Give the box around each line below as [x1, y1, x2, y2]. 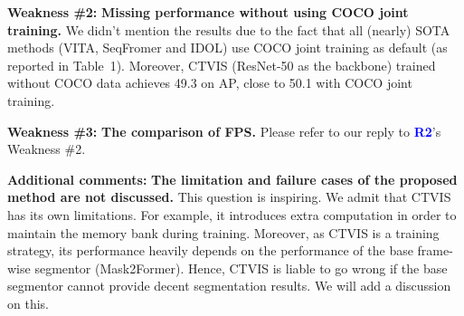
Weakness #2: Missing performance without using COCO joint [7, 3, 409, 21]
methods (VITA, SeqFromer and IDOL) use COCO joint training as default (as [7, 38, 448, 57]
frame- [417, 241, 453, 260]
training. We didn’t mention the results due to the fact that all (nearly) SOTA [7, 20, 450, 39]
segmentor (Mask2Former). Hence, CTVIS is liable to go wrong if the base [34, 258, 448, 277]
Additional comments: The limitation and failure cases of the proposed [7, 169, 458, 188]
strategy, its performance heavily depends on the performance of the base [7, 241, 413, 260]
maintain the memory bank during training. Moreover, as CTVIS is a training [7, 223, 440, 242]
